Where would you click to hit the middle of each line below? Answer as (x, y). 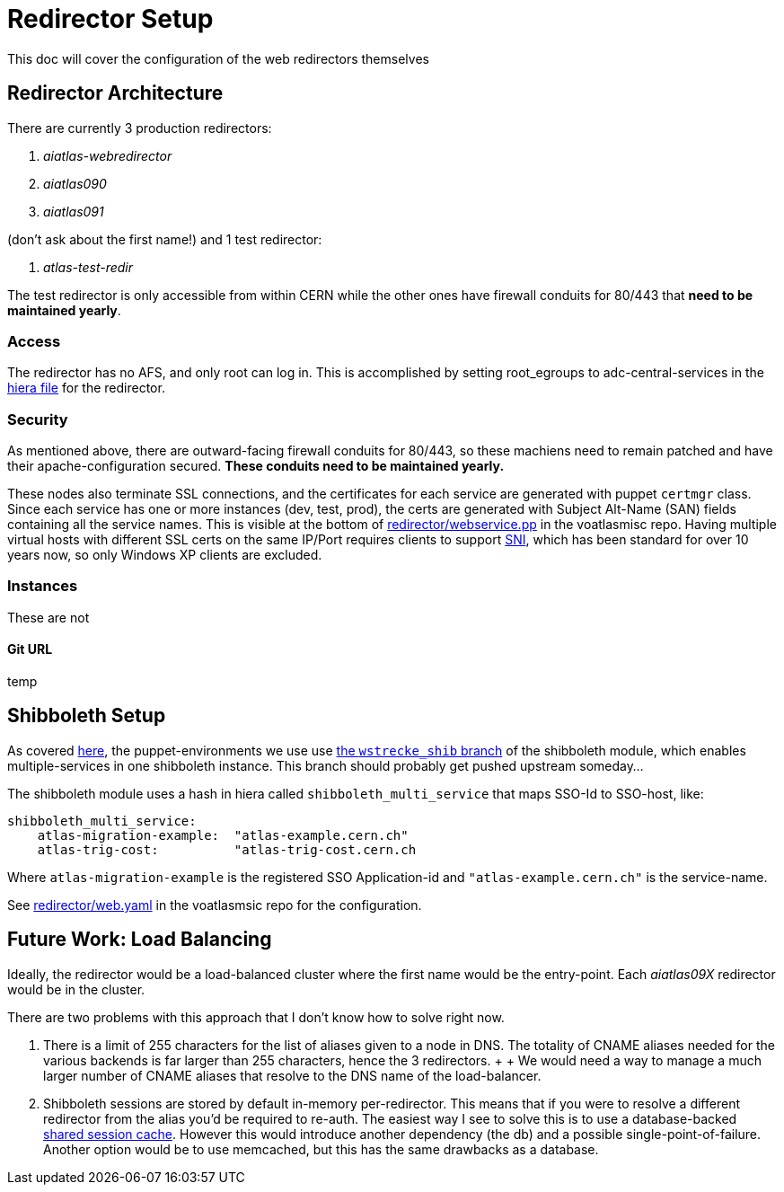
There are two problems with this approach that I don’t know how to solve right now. (256, 1017)
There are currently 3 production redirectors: (140, 128)
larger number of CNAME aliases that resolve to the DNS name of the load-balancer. (292, 1075)
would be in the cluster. (76, 989)
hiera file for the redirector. (86, 388)
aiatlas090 (75, 183)
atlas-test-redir (88, 267)
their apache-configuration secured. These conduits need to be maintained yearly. (256, 466)
